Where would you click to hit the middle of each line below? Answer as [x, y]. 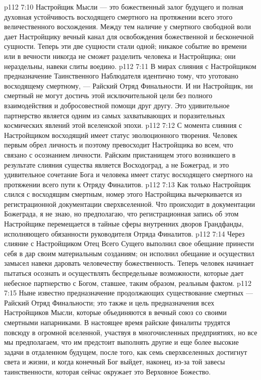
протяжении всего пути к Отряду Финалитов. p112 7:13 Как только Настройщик [127, 184]
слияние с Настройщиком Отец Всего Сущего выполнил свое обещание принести [129, 243]
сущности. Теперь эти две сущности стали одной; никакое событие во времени [125, 46]
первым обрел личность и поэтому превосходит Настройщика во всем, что [119, 145]
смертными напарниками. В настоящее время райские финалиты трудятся [117, 322]
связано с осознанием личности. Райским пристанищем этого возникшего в [120, 154]
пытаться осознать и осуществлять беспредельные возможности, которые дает [124, 273]
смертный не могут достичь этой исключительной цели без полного [108, 95]
